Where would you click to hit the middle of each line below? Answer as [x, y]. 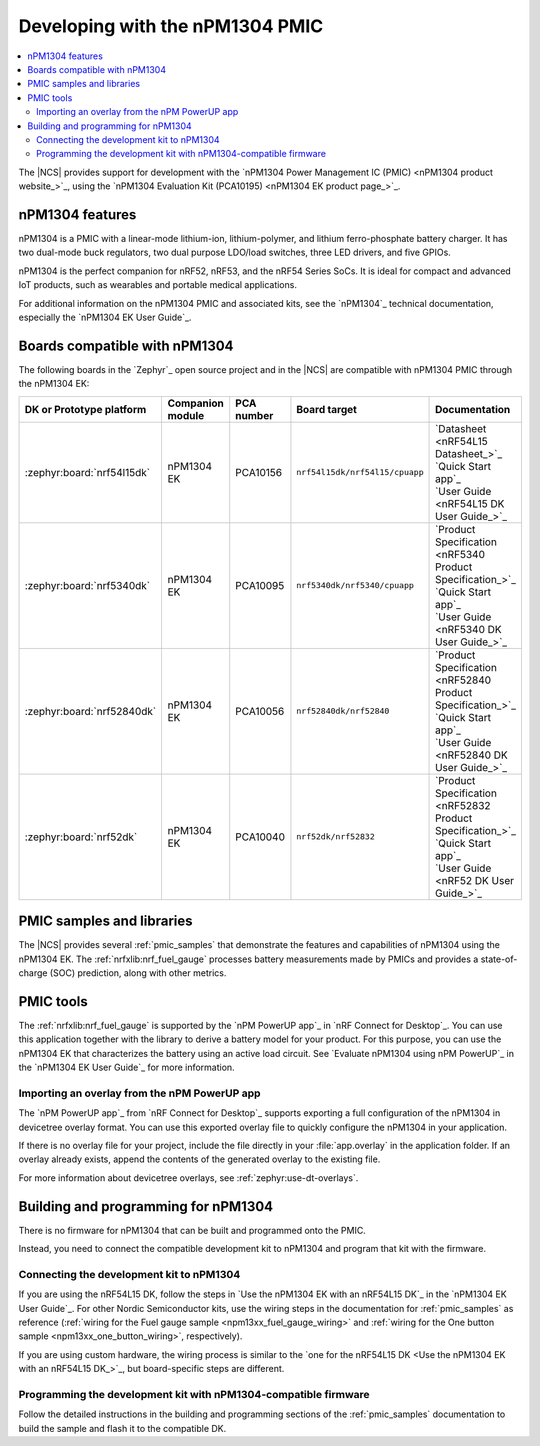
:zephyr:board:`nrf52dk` [81, 837]
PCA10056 [260, 711]
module [186, 415]
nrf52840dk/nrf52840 [343, 711]
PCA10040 [260, 837]
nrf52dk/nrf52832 [335, 836]
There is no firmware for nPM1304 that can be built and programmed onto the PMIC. [192, 1230]
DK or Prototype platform [85, 409]
